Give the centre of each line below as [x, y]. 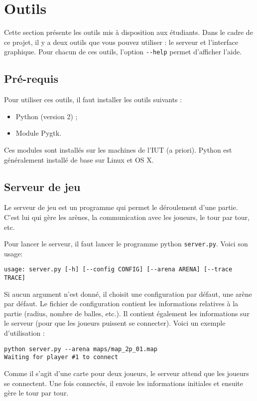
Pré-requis [31, 79]
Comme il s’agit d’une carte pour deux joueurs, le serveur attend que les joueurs [127, 373]
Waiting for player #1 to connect [61, 357]
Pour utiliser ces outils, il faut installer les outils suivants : [93, 100]
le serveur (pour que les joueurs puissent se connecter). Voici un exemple [115, 323]
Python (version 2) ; [47, 116]
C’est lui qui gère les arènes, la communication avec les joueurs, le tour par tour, [127, 217]
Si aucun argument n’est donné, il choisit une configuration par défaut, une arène [128, 294]
